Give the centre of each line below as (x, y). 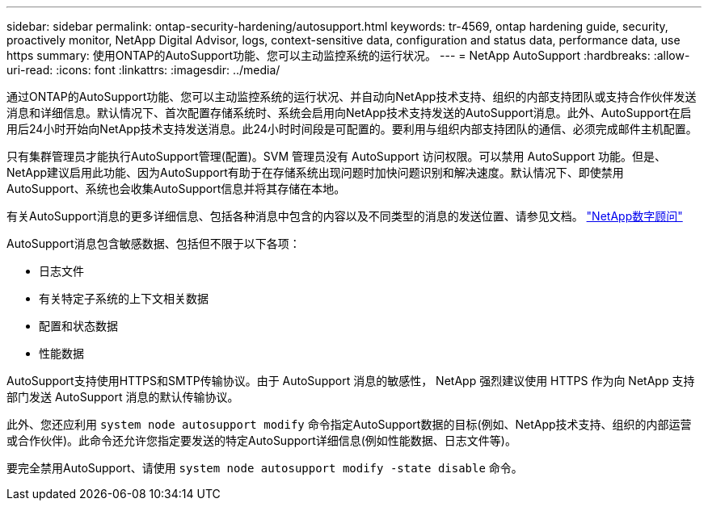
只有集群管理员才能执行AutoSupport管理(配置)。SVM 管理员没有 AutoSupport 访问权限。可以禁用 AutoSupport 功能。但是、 (337, 156)
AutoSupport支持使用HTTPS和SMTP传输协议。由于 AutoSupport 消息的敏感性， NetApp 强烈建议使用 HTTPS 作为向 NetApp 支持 (351, 381)
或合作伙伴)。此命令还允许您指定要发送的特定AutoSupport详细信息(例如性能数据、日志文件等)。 (261, 440)
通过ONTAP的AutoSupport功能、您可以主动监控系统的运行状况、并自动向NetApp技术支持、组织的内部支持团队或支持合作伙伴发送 (352, 96)
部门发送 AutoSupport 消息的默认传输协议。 (123, 397)
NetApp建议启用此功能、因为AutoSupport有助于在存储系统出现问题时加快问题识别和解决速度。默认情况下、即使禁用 (315, 172)
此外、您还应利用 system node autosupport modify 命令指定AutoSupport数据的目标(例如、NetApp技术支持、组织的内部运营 (349, 424)
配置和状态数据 (78, 326)
